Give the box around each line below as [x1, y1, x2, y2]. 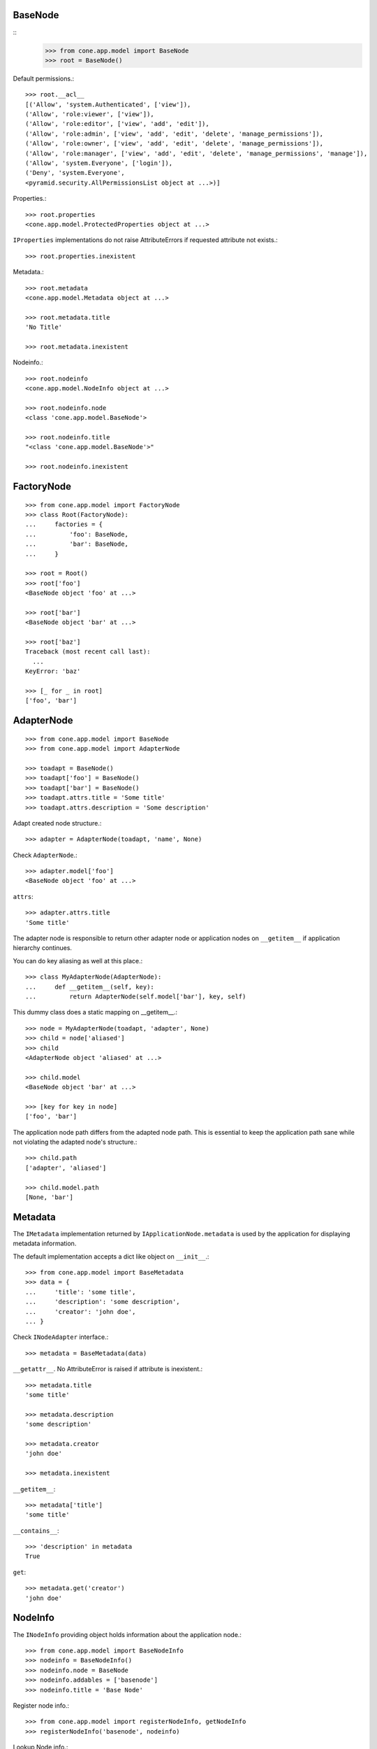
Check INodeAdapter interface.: [13, 1333, 109, 1341]
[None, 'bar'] [25, 1194, 73, 1201]
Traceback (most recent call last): [25, 648, 151, 656]
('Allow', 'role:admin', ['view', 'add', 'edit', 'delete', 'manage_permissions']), [25, 129, 324, 138]
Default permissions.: [13, 74, 75, 83]
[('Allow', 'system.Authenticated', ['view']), [25, 100, 191, 108]
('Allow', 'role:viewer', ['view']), [25, 111, 155, 118]
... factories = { [25, 521, 103, 528]
